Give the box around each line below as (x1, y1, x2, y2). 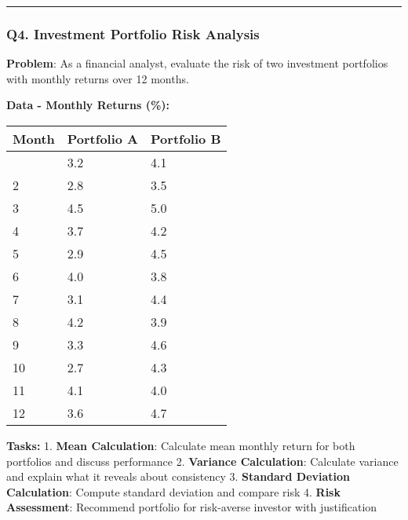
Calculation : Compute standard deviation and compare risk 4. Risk (6, 483, 341, 500)
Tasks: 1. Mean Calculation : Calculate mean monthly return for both (6, 438, 355, 453)
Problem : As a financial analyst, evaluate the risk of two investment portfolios (6, 55, 388, 71)
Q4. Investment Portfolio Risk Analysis (6, 24, 260, 43)
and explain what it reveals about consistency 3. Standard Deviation (6, 468, 351, 485)
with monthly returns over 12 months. (6, 70, 189, 86)
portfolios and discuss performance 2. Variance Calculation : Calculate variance (6, 452, 399, 469)
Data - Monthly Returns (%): (6, 97, 170, 113)
